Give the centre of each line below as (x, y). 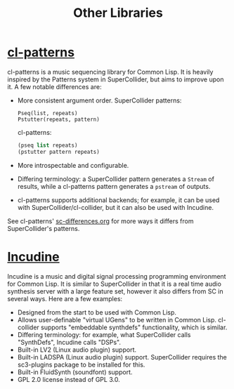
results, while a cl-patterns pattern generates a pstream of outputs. (114, 186)
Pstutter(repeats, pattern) (58, 119)
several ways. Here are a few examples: (65, 298)
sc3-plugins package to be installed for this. (81, 364)
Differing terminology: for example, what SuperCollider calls (104, 334)
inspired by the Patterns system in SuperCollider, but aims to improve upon (116, 79)
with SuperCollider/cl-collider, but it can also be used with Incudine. (116, 207)
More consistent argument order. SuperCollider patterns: (99, 100)
